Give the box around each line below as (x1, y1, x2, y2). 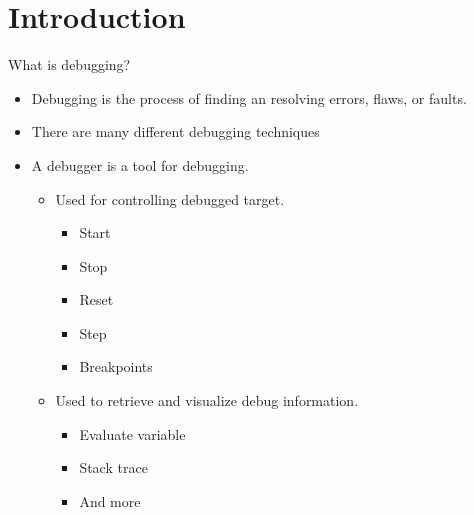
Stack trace (79, 457, 148, 478)
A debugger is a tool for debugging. (31, 154, 249, 175)
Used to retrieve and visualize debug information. (55, 390, 359, 411)
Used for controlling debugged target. (55, 188, 285, 209)
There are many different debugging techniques (31, 121, 320, 142)
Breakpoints (79, 356, 153, 377)
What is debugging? (8, 54, 131, 75)
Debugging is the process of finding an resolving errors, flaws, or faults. (31, 87, 467, 108)
